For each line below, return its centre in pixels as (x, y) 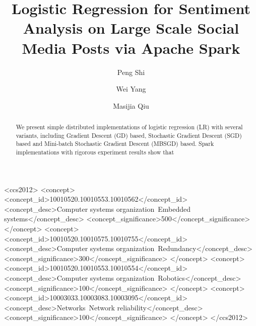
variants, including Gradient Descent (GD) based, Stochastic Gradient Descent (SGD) (129, 135)
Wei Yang (131, 89)
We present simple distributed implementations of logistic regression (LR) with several (129, 127)
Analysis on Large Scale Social (131, 28)
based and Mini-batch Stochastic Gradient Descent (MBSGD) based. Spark (115, 144)
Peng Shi (131, 72)
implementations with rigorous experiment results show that (95, 152)
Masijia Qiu (131, 105)
